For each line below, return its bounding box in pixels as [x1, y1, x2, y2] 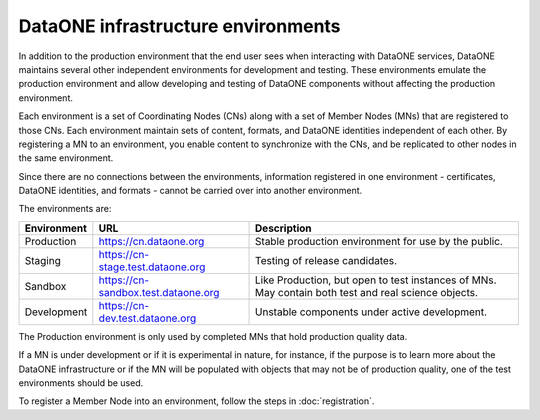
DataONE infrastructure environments [18, 15, 341, 37]
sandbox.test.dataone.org [98, 285, 220, 299]
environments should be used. [18, 377, 144, 389]
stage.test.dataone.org [98, 260, 206, 274]
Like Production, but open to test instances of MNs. [255, 273, 497, 287]
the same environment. [18, 152, 114, 164]
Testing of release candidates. [255, 253, 398, 267]
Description [255, 221, 312, 235]
